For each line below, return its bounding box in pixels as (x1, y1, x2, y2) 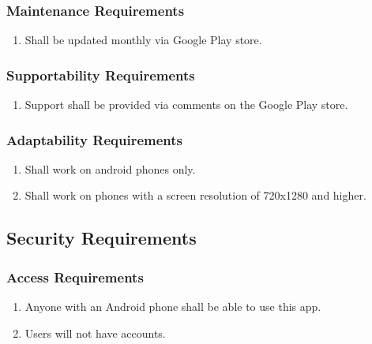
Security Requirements (6, 226, 197, 250)
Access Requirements (6, 267, 144, 286)
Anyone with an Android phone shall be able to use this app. (24, 298, 321, 315)
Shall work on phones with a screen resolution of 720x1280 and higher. (24, 187, 366, 204)
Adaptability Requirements (6, 129, 182, 149)
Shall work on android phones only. (24, 160, 196, 177)
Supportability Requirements (6, 65, 195, 84)
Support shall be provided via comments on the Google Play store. (24, 96, 348, 113)
